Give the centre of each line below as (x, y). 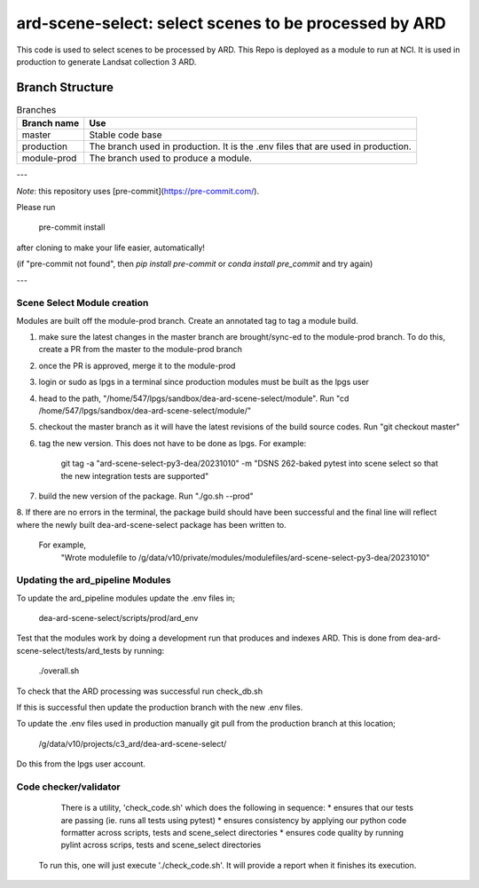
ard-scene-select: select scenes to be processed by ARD (232, 23)
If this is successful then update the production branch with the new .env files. (160, 707)
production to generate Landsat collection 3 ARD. (106, 61)
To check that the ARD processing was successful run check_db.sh (140, 691)
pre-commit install (72, 227)
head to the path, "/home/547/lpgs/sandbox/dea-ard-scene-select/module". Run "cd (194, 398)
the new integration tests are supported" (135, 475)
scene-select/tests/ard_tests (69, 650)
